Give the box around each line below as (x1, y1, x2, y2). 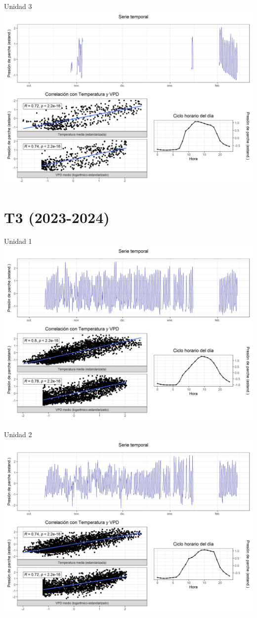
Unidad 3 (4, 1, 32, 11)
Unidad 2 (4, 429, 32, 440)
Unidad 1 (4, 235, 32, 246)
